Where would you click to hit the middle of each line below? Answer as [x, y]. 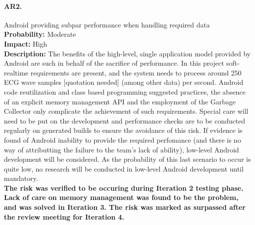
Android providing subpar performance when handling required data [107, 24]
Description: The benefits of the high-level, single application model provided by [127, 53]
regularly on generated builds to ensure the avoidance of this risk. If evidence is [123, 130]
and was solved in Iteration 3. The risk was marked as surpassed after [125, 207]
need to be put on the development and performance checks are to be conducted [125, 120]
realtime [16, 72]
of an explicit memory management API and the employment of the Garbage [120, 101]
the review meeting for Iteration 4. [64, 216]
